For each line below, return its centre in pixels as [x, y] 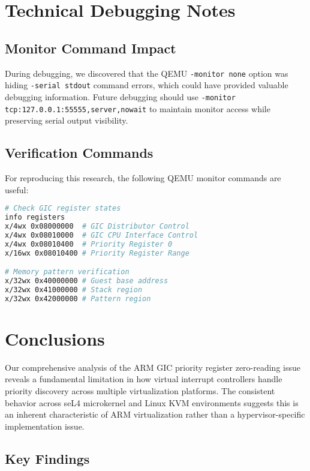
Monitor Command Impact [91, 48]
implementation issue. [45, 426]
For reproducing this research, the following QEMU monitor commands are [143, 178]
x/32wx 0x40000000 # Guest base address [87, 280]
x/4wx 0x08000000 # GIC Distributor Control [97, 226]
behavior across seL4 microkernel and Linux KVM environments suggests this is [152, 402]
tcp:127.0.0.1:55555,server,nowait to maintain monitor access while [138, 108]
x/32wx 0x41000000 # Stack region [74, 289]
